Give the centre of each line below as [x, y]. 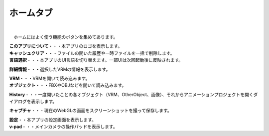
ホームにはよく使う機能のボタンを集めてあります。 [66, 37]
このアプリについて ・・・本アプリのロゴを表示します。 [66, 46]
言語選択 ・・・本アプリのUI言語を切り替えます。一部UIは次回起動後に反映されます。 [96, 60]
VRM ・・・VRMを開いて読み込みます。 [50, 78]
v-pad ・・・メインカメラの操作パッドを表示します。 [63, 127]
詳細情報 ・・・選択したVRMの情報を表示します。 [60, 69]
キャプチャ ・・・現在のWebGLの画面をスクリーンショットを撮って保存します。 [90, 111]
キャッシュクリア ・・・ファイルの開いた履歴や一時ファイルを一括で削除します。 [92, 53]
